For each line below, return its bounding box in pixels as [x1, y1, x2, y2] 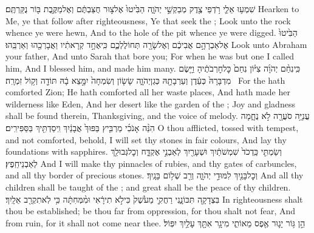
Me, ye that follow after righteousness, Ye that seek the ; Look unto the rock [5, 14, 291, 27]
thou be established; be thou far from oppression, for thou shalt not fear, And [5, 204, 296, 217]
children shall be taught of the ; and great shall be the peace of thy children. [5, 180, 291, 193]
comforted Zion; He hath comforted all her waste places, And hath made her [5, 86, 290, 98]
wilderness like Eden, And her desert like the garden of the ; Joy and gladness [5, 97, 295, 110]
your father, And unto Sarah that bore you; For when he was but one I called [5, 50, 294, 62]
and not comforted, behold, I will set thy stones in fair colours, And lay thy [5, 133, 287, 146]
